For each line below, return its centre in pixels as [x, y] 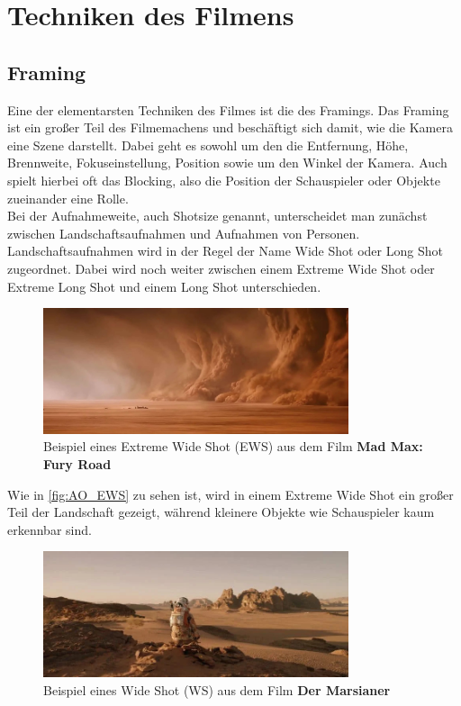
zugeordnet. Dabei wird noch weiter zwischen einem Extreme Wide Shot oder [221, 268]
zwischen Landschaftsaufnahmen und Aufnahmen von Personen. [184, 233]
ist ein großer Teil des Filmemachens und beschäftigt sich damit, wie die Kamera [230, 127]
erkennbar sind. [50, 529]
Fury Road [77, 464]
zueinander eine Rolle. [68, 198]
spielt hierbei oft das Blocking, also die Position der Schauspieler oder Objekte [224, 180]
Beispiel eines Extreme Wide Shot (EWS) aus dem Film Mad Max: [233, 446]
